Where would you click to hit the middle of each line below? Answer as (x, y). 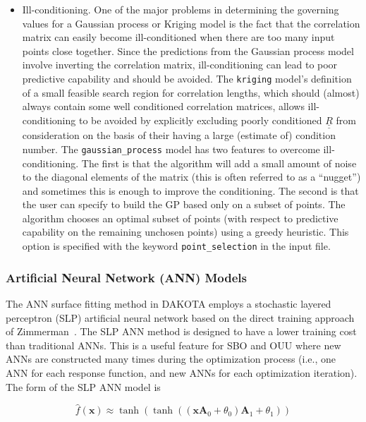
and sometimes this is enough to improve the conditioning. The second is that (190, 190)
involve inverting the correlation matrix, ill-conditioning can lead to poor (180, 65)
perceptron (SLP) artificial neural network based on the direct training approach (180, 317)
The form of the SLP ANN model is (83, 386)
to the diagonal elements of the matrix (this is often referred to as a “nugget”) (191, 177)
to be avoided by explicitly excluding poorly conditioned (200, 120)
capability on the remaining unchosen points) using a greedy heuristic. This (185, 232)
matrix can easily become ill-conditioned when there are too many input (178, 37)
